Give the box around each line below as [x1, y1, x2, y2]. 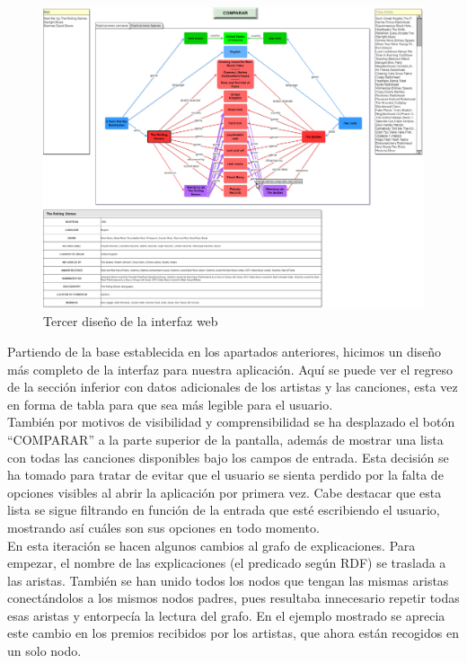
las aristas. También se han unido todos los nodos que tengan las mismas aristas [7, 570, 449, 589]
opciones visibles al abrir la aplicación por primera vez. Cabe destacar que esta [7, 482, 442, 501]
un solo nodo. [7, 641, 82, 660]
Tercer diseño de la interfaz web [43, 312, 218, 331]
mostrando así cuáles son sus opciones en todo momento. [7, 517, 320, 536]
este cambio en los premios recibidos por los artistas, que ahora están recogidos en [7, 623, 459, 642]
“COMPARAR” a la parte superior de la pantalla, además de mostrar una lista [7, 429, 444, 448]
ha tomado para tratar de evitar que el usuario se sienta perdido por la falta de [7, 465, 444, 484]
